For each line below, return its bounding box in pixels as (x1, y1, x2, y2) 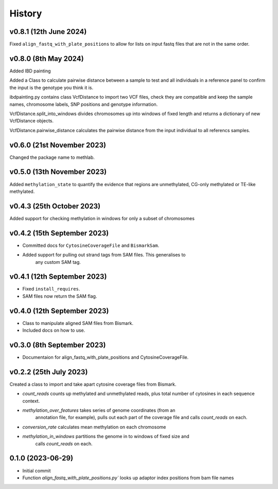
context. (22, 397, 40, 404)
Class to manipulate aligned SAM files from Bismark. (22, 320, 134, 326)
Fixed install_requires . (22, 286, 80, 292)
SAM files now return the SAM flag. (22, 293, 97, 299)
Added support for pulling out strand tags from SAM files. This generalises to (22, 252, 186, 258)
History (9, 8, 42, 19)
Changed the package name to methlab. (9, 154, 95, 160)
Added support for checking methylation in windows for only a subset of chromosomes (9, 215, 195, 221)
